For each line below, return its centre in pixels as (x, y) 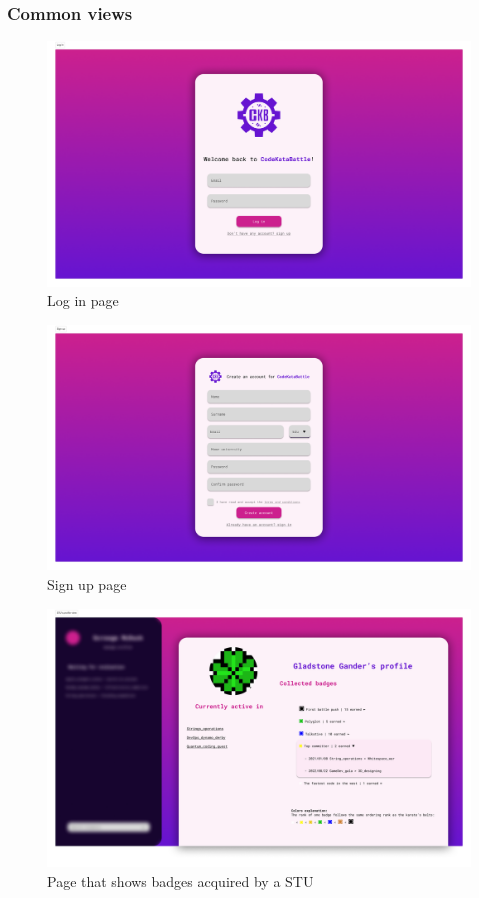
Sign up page (87, 584)
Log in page (83, 300)
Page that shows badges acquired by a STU (180, 880)
